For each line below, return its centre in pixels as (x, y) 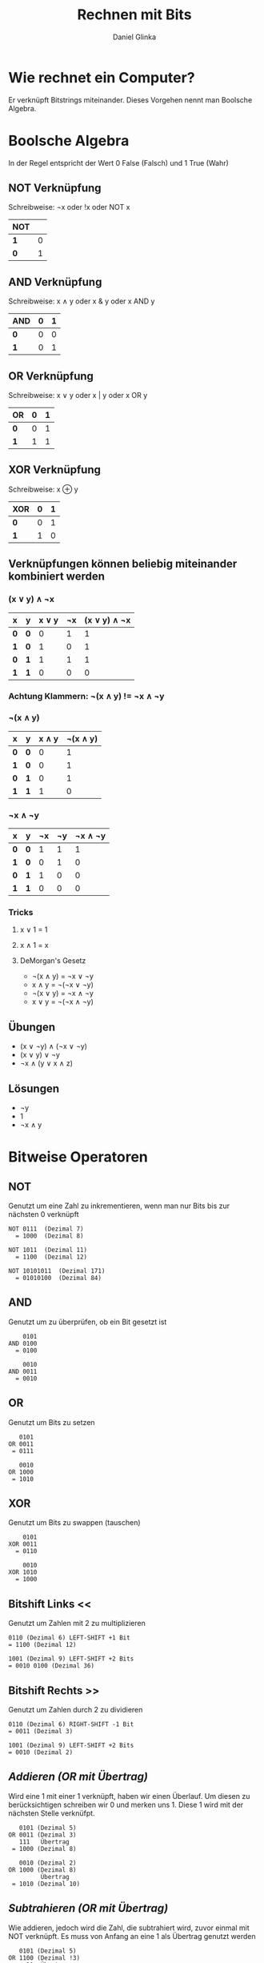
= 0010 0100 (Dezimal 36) (51, 1666)
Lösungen (34, 1088)
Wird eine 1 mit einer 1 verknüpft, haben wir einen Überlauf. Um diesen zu (129, 1796)
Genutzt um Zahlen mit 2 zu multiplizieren (77, 1624)
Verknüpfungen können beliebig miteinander (123, 564)
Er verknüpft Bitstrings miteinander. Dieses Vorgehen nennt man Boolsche (130, 100)
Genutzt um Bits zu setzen (52, 1422)
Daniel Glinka (134, 37)
